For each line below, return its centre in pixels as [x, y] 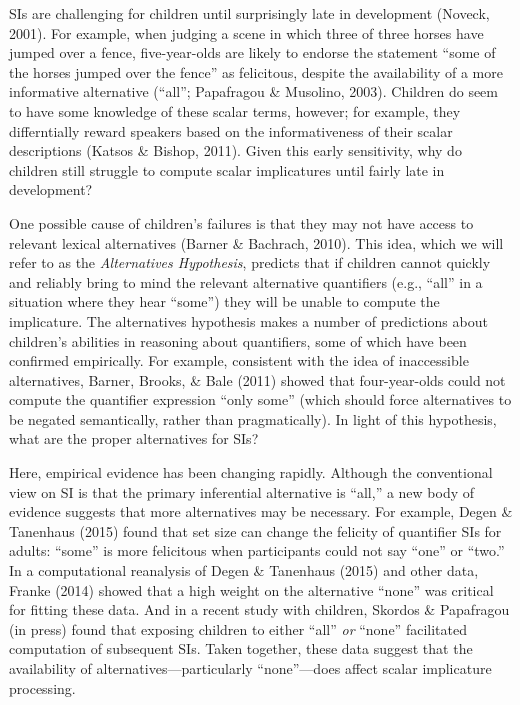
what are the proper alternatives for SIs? [134, 438]
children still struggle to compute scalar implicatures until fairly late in [227, 169]
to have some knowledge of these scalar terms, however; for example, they [235, 110]
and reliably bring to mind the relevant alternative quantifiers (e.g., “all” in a [246, 281]
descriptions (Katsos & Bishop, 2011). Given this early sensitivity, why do [235, 150]
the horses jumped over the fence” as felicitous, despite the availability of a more [256, 71]
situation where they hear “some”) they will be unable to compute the [224, 301]
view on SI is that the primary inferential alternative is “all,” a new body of [242, 491]
